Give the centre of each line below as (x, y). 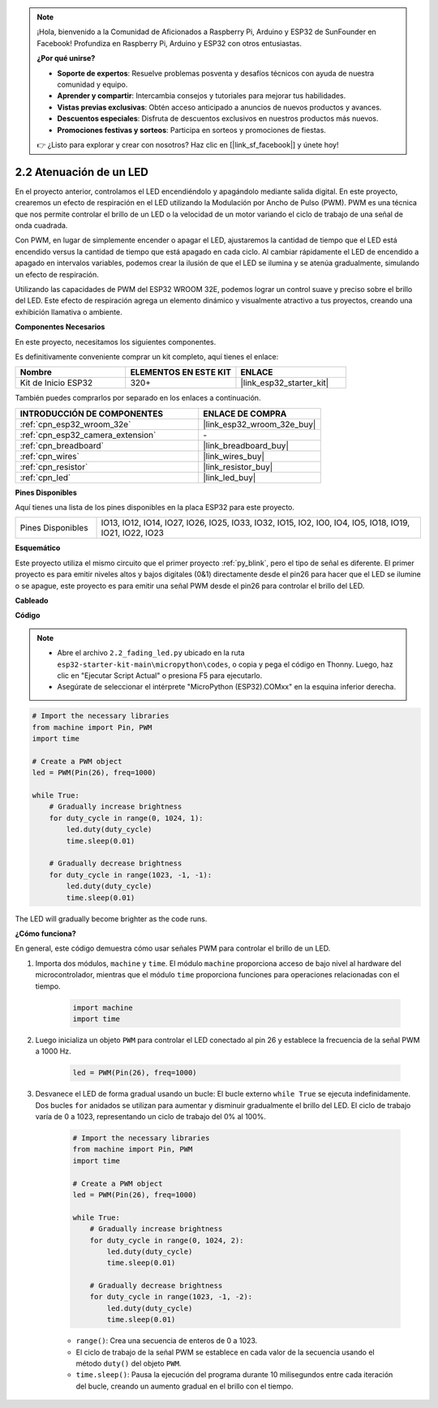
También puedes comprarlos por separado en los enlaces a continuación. (138, 398)
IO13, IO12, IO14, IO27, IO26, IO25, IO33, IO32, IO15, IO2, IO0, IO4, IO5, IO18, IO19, (255, 523)
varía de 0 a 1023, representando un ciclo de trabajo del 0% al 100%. (151, 1117)
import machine (103, 1007)
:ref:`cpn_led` (45, 477)
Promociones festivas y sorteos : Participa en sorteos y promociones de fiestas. (191, 130)
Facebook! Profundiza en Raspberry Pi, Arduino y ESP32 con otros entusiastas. (169, 43)
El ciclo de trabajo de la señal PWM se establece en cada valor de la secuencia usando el (225, 1352)
